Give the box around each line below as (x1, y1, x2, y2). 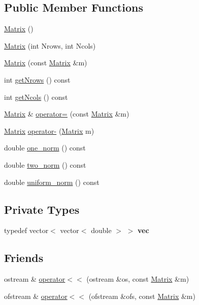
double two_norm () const (4, 159, 86, 170)
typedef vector (4, 225, 49, 236)
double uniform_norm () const (4, 176, 99, 187)
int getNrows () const (4, 74, 71, 85)
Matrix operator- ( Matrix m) (4, 125, 94, 136)
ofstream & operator (4, 290, 68, 301)
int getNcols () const (4, 91, 68, 102)
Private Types (4, 201, 80, 217)
